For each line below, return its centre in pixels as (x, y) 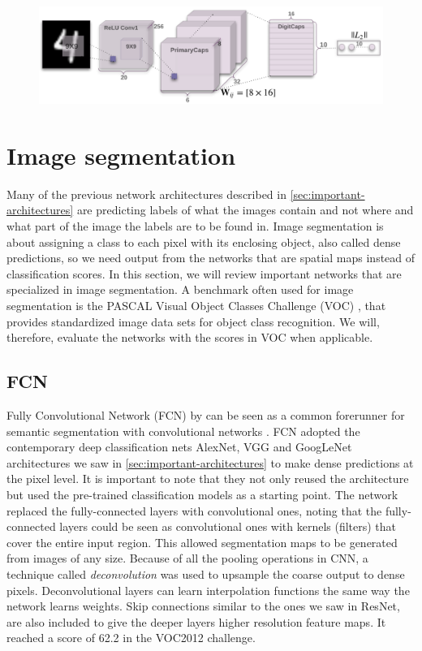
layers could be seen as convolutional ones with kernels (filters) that (228, 526)
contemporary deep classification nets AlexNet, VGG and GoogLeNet (179, 447)
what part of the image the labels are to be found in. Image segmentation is (195, 226)
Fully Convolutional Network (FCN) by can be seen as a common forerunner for (206, 415)
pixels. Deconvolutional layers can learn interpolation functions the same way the (208, 590)
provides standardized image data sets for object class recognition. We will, (193, 321)
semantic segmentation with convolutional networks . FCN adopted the (183, 431)
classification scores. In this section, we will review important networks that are (204, 273)
